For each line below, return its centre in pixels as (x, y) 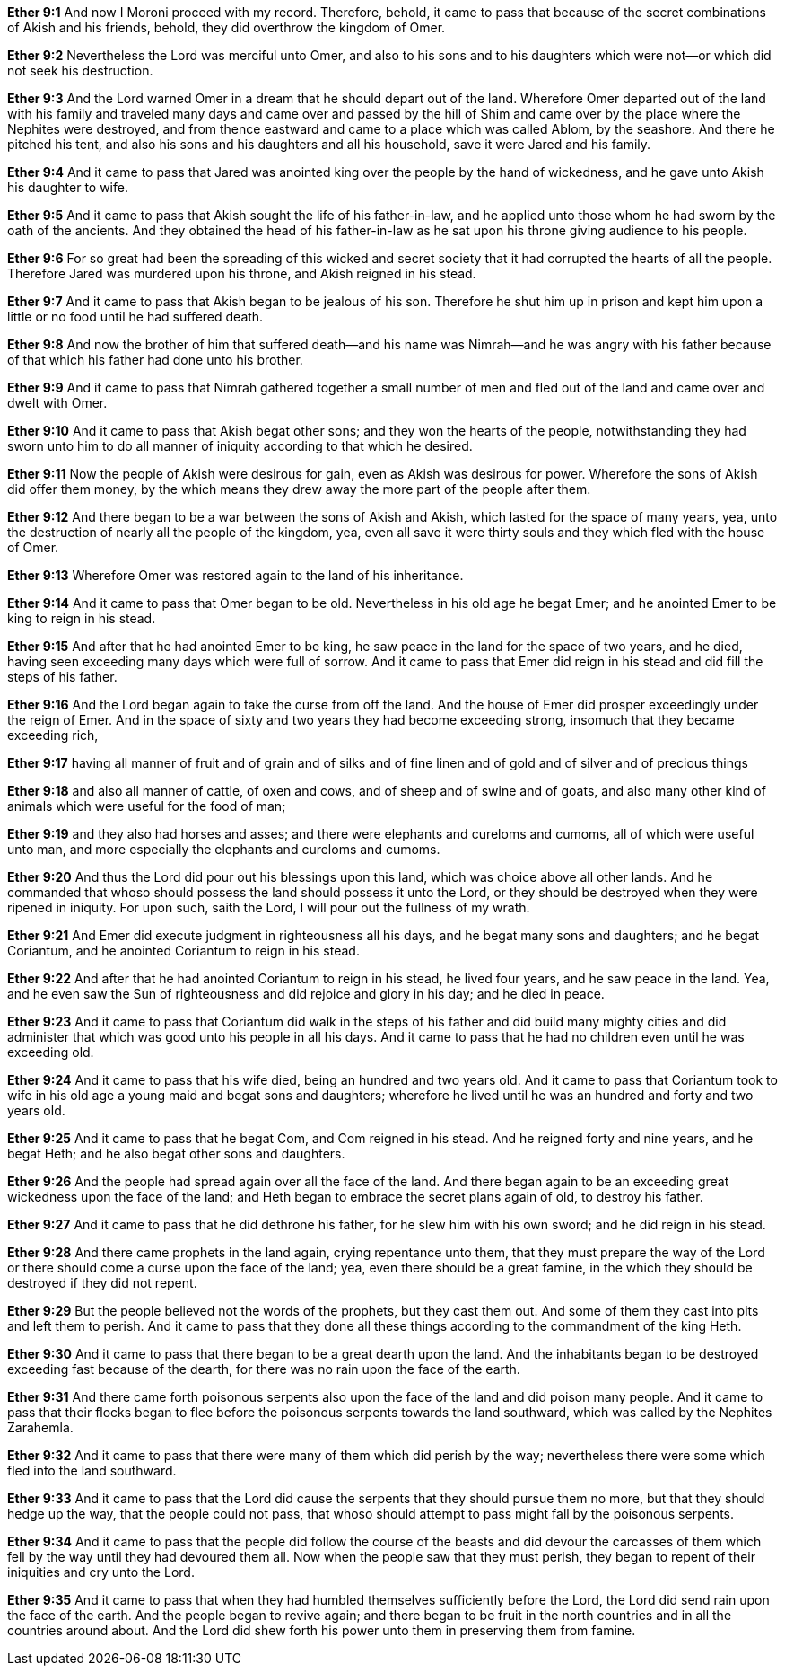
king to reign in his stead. (82, 618)
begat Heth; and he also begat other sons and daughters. (176, 1153)
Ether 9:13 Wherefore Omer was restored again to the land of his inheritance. (235, 575)
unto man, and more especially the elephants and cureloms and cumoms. (224, 849)
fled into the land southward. (92, 1470)
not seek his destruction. (80, 70)
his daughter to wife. (68, 187)
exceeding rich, (53, 735)
